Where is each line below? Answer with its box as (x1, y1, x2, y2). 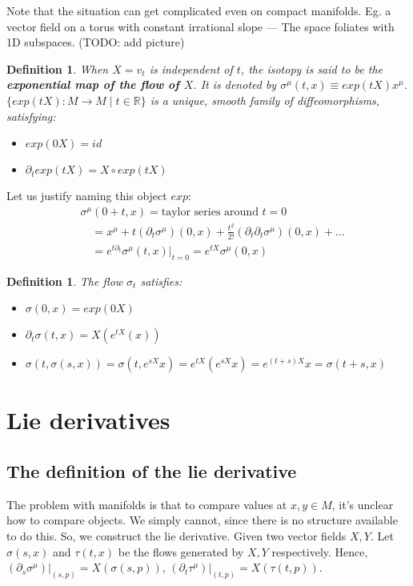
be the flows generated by (118, 543, 244, 560)
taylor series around (161, 206, 259, 218)
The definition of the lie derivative (6, 458, 297, 483)
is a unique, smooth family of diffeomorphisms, (150, 91, 380, 108)
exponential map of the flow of (6, 76, 179, 93)
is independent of (149, 60, 233, 77)
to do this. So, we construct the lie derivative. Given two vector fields (6, 527, 347, 544)
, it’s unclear (331, 496, 394, 512)
